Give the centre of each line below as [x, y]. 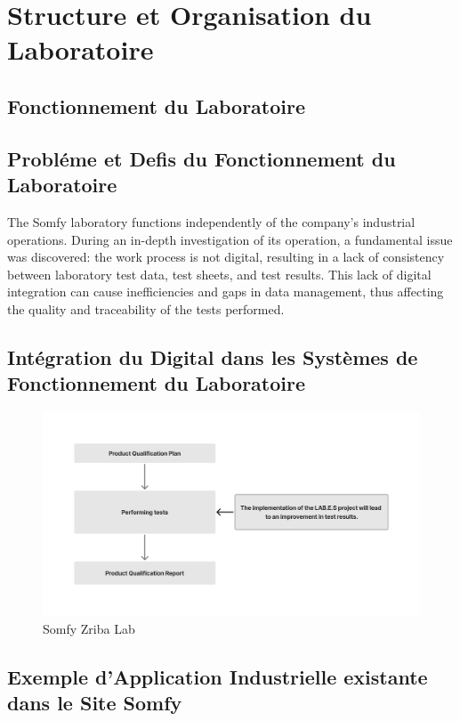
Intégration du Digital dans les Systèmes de [213, 356]
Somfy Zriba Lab [89, 628]
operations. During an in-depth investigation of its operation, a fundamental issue [230, 239]
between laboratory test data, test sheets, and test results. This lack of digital [219, 274]
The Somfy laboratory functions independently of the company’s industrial [211, 221]
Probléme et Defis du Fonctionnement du [202, 158]
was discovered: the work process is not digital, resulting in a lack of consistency [226, 257]
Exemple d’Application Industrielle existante [218, 676]
